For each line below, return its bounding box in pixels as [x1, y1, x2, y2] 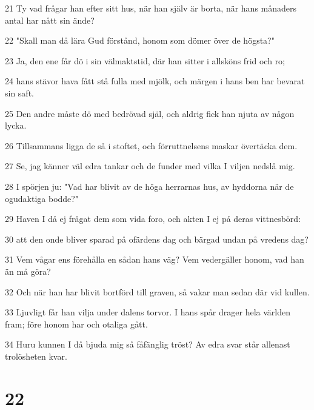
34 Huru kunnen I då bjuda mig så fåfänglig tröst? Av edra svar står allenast [5, 338, 290, 351]
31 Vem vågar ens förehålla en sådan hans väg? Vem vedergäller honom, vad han [5, 253, 304, 266]
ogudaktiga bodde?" [5, 192, 79, 204]
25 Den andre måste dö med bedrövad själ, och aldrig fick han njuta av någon [5, 107, 295, 119]
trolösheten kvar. [5, 349, 67, 362]
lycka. [5, 119, 27, 132]
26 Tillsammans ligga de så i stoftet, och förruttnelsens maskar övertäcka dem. [5, 139, 298, 152]
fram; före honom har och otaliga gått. [5, 317, 148, 330]
